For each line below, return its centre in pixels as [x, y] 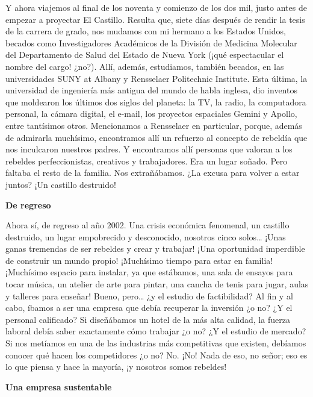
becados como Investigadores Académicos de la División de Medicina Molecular [151, 42]
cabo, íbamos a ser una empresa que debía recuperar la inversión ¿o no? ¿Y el [149, 308]
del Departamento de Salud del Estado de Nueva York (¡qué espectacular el [145, 55]
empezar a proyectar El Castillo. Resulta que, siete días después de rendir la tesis [155, 19]
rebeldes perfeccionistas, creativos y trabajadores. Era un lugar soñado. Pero [147, 161]
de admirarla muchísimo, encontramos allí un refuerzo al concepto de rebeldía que [156, 137]
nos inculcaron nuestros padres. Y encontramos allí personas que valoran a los [149, 149]
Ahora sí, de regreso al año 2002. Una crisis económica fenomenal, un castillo [147, 225]
